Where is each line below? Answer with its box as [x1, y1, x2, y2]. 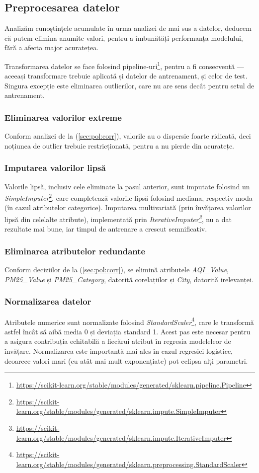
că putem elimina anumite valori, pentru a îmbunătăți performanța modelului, [4, 32, 243, 43]
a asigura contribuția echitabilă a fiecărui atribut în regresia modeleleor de [4, 336, 231, 346]
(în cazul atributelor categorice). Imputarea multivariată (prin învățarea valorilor [4, 202, 251, 213]
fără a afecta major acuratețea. [4, 42, 99, 53]
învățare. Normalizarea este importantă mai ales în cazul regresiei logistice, [4, 345, 233, 356]
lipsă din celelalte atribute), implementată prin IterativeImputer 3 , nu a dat [4, 213, 232, 224]
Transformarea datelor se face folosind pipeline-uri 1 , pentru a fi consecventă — [4, 59, 244, 71]
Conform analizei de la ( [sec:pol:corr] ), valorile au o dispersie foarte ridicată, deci [4, 131, 251, 141]
